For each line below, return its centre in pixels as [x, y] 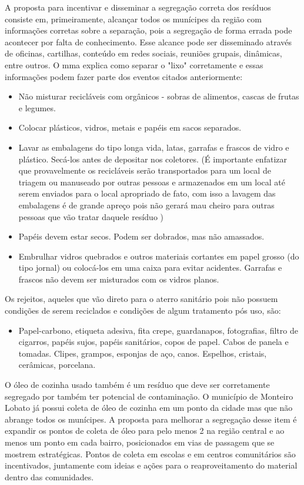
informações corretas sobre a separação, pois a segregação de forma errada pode [148, 30]
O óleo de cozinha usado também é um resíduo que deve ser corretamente [137, 385]
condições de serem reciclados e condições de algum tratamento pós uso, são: [143, 310]
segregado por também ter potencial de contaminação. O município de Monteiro [149, 396]
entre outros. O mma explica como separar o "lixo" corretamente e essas [134, 64]
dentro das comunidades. [49, 476]
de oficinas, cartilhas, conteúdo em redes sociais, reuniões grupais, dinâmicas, [143, 53]
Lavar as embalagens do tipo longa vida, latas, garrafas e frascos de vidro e [154, 147]
